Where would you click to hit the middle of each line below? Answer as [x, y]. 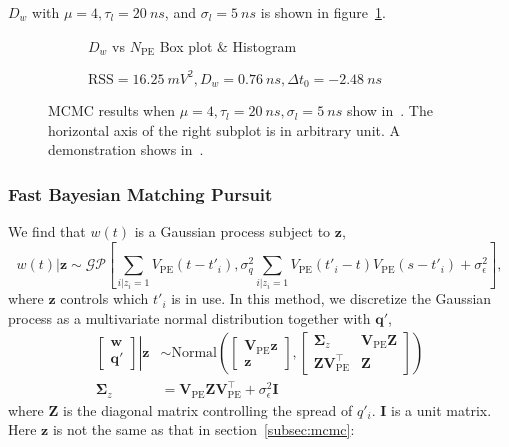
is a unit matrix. [441, 409]
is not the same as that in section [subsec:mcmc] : [203, 429]
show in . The [389, 110]
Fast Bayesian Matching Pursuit [140, 193]
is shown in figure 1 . [323, 12]
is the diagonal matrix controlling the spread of [207, 409]
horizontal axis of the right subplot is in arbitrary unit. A [224, 129]
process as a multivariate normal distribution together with [189, 317]
